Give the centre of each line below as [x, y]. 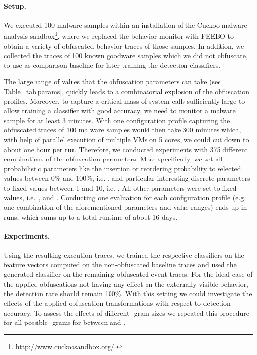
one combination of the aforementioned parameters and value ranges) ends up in [126, 207]
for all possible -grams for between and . [65, 322]
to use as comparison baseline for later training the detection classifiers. [112, 65]
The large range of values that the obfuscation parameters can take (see [112, 81]
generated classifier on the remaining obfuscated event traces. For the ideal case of [128, 274]
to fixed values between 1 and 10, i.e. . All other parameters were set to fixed [120, 187]
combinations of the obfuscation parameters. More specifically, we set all [113, 159]
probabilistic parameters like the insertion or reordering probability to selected [123, 168]
